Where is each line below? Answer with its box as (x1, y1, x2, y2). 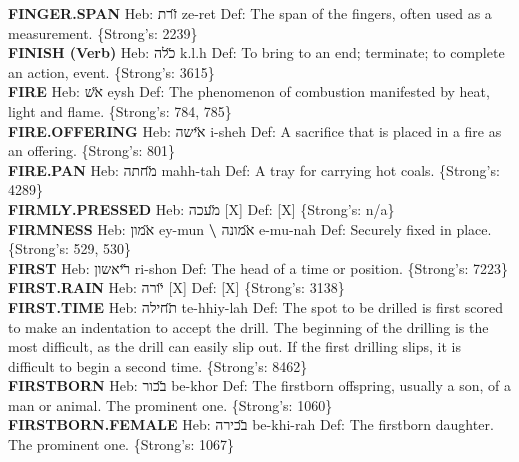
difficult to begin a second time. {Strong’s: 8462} (8, 355, 308, 376)
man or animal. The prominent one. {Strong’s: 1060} (8, 394, 333, 415)
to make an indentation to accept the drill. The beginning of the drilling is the (8, 316, 489, 337)
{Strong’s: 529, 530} (8, 238, 132, 259)
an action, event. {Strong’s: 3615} (8, 61, 215, 82)
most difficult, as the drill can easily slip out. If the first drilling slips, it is (8, 336, 462, 357)
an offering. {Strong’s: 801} (8, 140, 176, 161)
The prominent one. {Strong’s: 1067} (8, 434, 235, 455)
